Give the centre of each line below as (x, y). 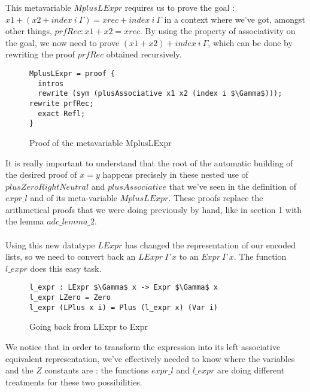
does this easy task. (66, 268)
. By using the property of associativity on (218, 31)
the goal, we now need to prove (63, 42)
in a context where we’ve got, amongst (235, 19)
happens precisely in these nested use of (175, 174)
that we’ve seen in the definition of (232, 186)
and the (19, 370)
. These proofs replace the (216, 198)
